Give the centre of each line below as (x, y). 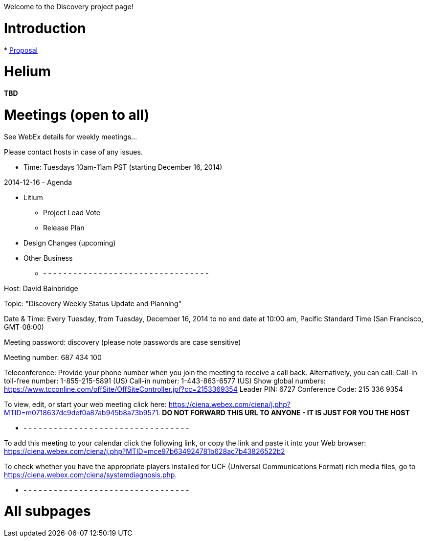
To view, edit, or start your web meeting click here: (85, 404)
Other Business (48, 258)
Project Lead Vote (72, 212)
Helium (27, 72)
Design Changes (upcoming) (70, 243)
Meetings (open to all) (77, 115)
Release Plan (64, 227)
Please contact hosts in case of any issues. (73, 152)
